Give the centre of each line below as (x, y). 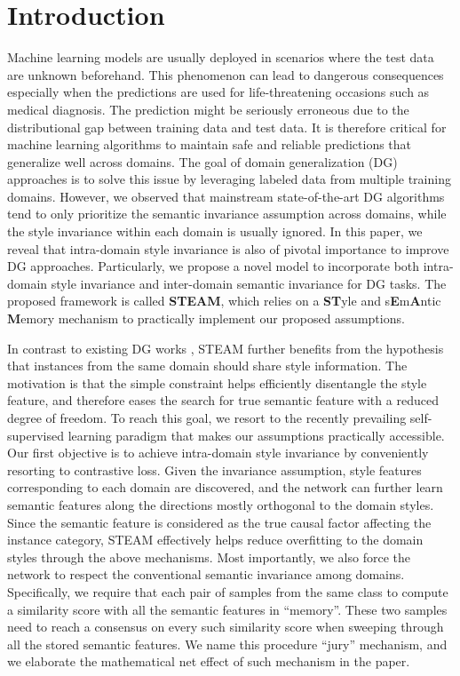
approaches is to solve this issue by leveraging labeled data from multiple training (229, 179)
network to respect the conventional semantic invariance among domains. (206, 574)
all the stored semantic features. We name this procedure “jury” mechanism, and (227, 644)
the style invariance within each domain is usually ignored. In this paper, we (215, 231)
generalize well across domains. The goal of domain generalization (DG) (202, 161)
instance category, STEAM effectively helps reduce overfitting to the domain (215, 540)
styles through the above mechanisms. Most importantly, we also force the (209, 557)
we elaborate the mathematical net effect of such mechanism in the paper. (209, 661)
